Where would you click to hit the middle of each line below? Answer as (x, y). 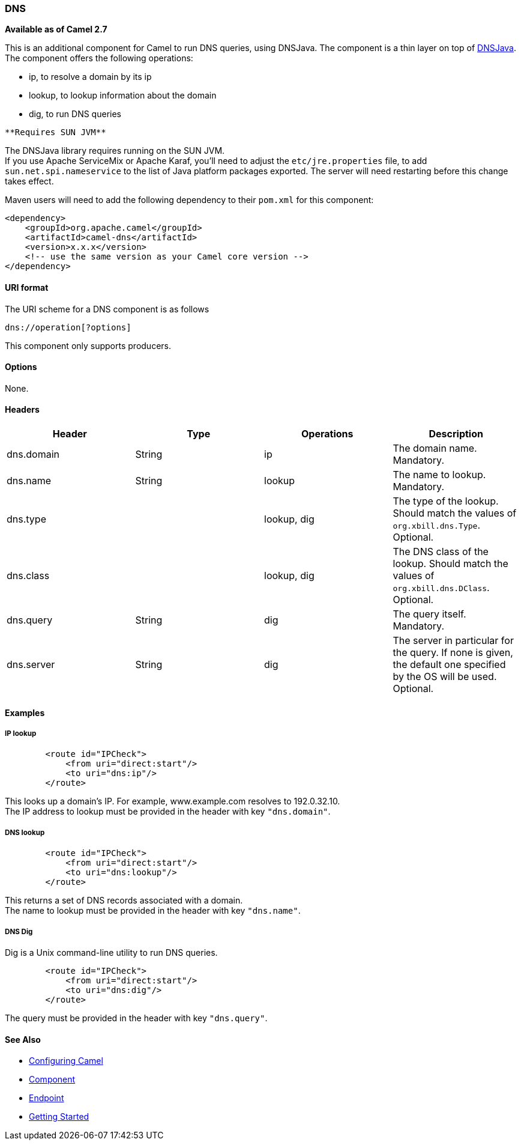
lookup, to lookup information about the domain (123, 96)
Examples (25, 712)
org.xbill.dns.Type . (436, 525)
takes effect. (29, 181)
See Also (23, 1039)
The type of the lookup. (446, 501)
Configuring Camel (66, 1061)
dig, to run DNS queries (75, 114)
